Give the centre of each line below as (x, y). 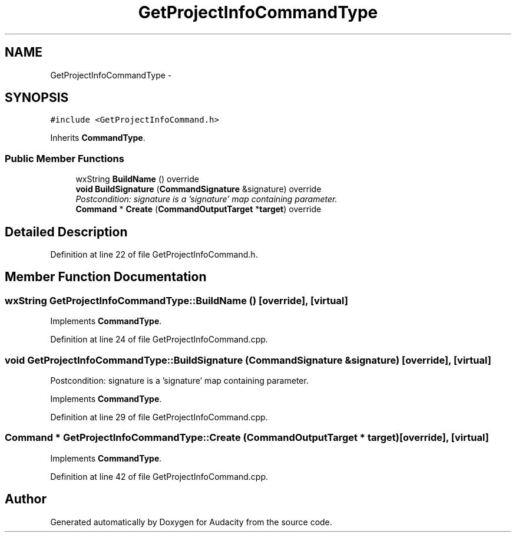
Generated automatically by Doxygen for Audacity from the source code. (191, 522)
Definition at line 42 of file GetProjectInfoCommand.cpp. (159, 476)
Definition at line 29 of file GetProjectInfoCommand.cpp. (159, 417)
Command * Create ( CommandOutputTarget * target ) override (199, 209)
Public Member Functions (64, 158)
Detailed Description (66, 232)
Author (26, 499)
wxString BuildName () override (137, 179)
